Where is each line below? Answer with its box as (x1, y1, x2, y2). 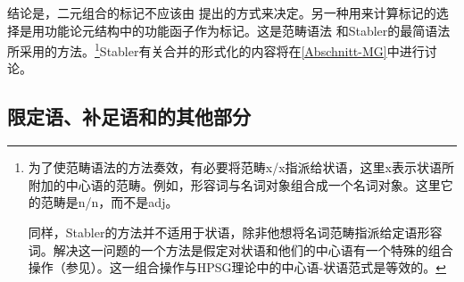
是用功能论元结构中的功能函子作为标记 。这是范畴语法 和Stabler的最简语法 (19, 21, 451, 39)
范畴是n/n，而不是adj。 (40, 193, 178, 211)
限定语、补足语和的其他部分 (7, 103, 251, 130)
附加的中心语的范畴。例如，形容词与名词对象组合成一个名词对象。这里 (28, 175, 441, 194)
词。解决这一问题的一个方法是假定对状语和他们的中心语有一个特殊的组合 (28, 240, 453, 259)
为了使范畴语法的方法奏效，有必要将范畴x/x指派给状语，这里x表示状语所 (28, 158, 454, 177)
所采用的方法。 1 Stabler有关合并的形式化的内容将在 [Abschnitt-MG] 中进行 (7, 39, 425, 60)
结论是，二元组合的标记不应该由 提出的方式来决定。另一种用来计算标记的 (7, 4, 436, 21)
